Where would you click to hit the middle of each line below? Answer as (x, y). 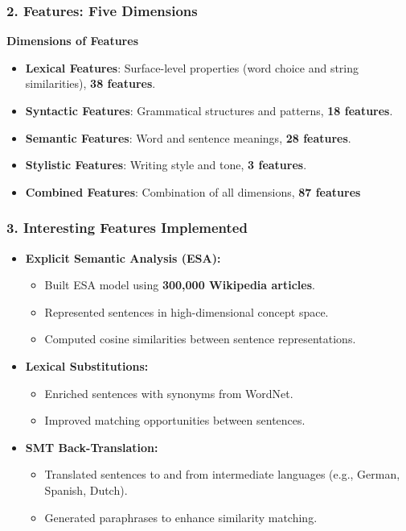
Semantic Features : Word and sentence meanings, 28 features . (188, 137)
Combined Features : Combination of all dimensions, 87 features (193, 191)
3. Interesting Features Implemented (127, 228)
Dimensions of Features (72, 41)
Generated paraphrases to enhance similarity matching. (181, 517)
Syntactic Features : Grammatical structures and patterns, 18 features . (209, 110)
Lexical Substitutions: (87, 365)
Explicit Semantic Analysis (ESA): (123, 257)
